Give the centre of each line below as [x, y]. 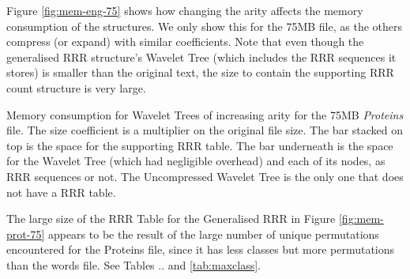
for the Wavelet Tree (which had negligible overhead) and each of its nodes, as [196, 161]
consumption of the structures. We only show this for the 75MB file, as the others [204, 26]
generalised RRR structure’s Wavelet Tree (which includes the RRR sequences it [201, 57]
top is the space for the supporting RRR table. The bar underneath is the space [200, 145]
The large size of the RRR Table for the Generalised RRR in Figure [171, 219]
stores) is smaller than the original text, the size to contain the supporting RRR [200, 72]
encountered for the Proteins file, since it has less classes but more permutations [201, 249]
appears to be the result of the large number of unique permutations [213, 234]
